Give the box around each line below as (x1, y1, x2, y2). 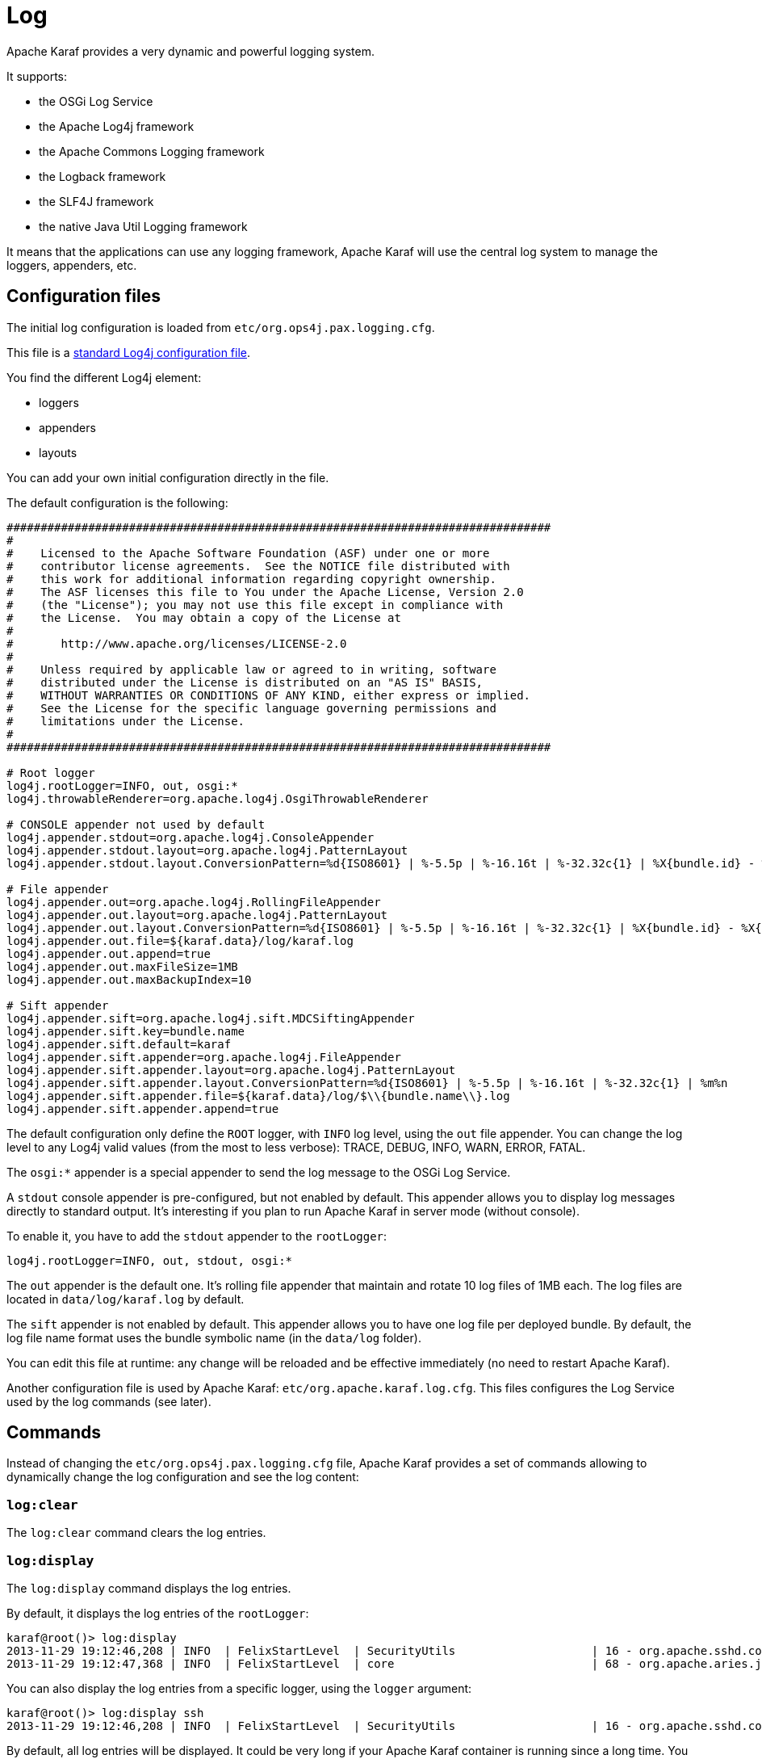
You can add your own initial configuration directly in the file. (6, 470, 329, 485)
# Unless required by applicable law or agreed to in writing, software (6, 662, 496, 676)
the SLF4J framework (39, 194, 154, 208)
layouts (39, 445, 77, 460)
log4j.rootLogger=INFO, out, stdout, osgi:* (6, 1253, 293, 1267)
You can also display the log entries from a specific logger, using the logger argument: (6, 1681, 472, 1695)
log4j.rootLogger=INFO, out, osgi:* (6, 779, 238, 792)
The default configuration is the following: (6, 495, 228, 510)
